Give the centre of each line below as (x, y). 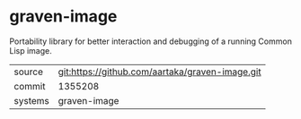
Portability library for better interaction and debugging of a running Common (150, 41)
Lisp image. (31, 50)
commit (30, 86)
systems (31, 100)
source (28, 72)
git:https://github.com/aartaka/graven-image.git (160, 72)
